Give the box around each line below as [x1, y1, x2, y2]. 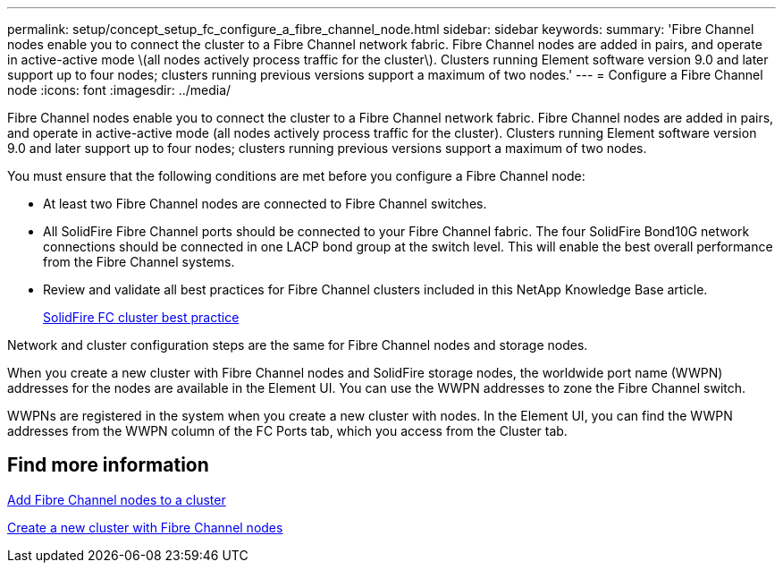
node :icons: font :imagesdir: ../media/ [7, 82, 232, 98]
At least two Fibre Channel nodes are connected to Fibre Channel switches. [43, 196, 487, 211]
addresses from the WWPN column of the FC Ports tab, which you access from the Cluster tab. [7, 423, 568, 438]
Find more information [7, 454, 209, 477]
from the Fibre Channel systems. [43, 254, 235, 269]
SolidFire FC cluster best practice [43, 310, 240, 325]
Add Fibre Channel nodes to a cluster [7, 491, 226, 507]
